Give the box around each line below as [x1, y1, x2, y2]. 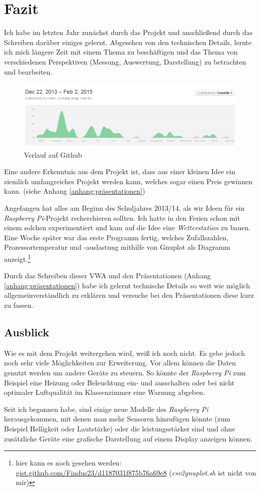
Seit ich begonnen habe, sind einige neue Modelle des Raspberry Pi [4, 403, 208, 414]
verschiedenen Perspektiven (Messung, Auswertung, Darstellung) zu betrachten [4, 56, 246, 67]
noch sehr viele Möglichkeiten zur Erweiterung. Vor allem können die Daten [4, 357, 236, 368]
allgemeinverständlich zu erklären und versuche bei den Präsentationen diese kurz [4, 290, 254, 300]
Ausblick [4, 324, 49, 340]
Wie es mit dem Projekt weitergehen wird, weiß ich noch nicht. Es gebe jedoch [4, 347, 245, 358]
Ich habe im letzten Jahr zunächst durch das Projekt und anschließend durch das [4, 27, 253, 38]
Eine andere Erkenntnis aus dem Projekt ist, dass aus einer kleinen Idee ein [4, 166, 235, 177]
